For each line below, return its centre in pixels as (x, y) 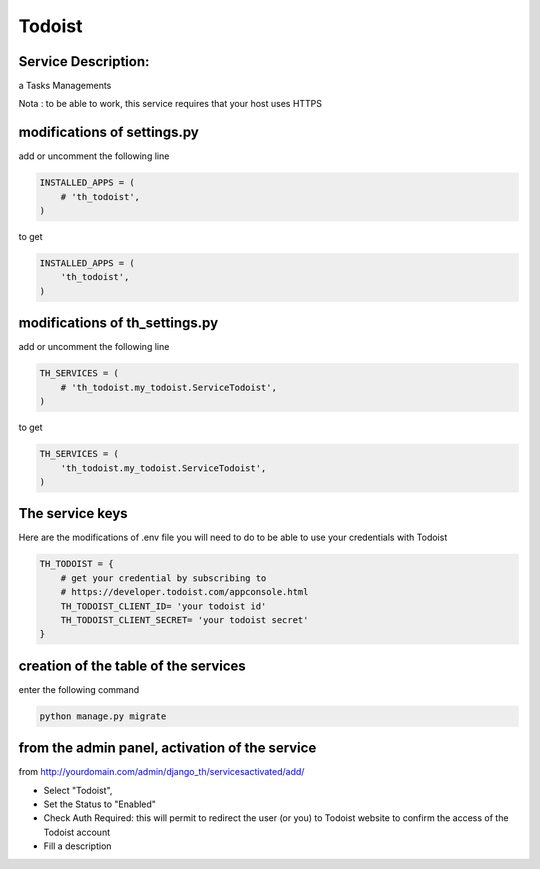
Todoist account (76, 832)
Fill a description (77, 846)
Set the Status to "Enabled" (100, 804)
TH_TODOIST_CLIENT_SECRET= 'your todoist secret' (184, 619)
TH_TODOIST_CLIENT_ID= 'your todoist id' (163, 606)
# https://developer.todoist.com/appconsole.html (184, 592)
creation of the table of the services (132, 665)
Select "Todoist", (78, 790)
